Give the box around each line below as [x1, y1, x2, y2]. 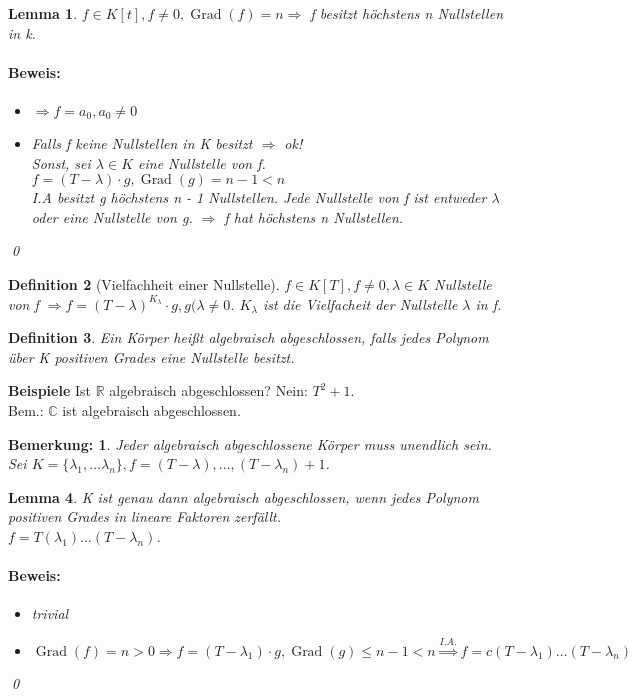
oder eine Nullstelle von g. [31, 206, 193, 227]
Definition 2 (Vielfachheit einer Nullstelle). [8, 273, 280, 294]
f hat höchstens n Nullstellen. [224, 206, 404, 227]
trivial [31, 603, 69, 624]
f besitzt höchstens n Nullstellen [310, 3, 504, 23]
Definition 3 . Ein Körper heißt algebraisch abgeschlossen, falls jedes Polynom [8, 327, 489, 348]
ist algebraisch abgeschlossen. [62, 399, 241, 420]
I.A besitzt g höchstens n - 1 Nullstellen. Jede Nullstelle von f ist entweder [31, 187, 487, 208]
